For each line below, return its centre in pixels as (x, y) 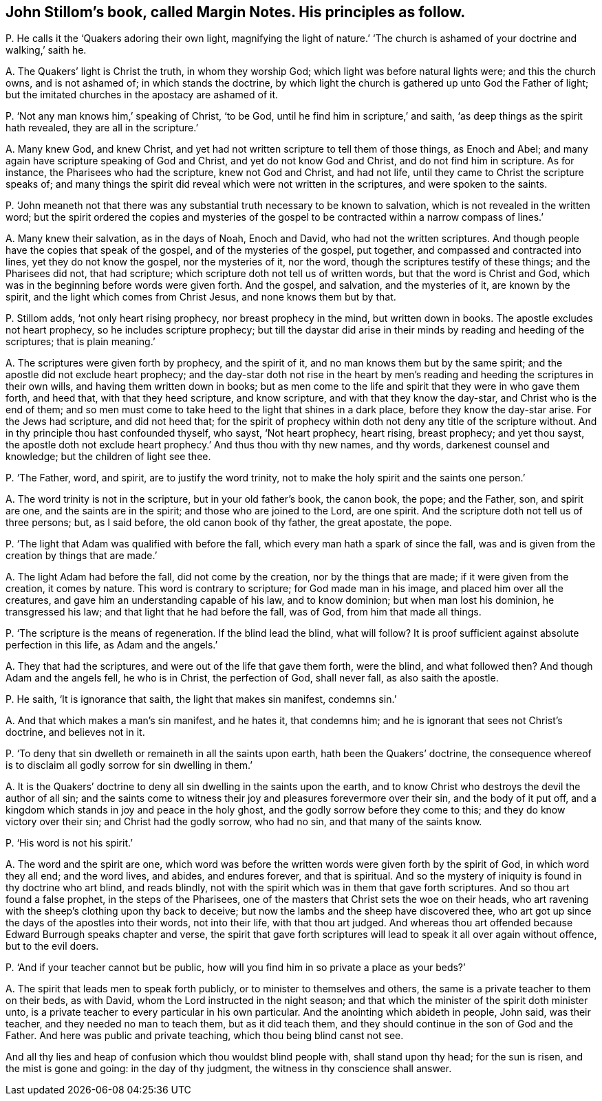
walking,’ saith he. (46, 50)
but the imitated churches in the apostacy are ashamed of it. (142, 95)
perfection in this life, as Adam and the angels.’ (112, 645)
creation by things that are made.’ (82, 556)
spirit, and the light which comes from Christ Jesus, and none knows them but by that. (201, 297)
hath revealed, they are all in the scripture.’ (102, 128)
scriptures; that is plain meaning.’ (80, 342)
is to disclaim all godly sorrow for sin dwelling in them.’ (129, 765)
